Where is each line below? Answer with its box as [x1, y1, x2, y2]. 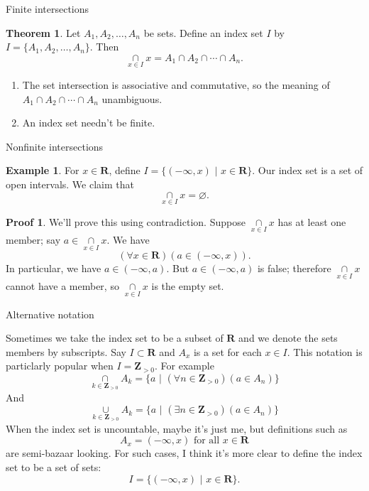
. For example [155, 358, 214, 373]
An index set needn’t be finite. [22, 115, 155, 130]
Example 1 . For [6, 163, 79, 178]
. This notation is [287, 344, 363, 359]
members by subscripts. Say [6, 344, 126, 359]
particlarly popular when [6, 358, 114, 373]
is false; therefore [257, 261, 331, 276]
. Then [89, 39, 119, 54]
